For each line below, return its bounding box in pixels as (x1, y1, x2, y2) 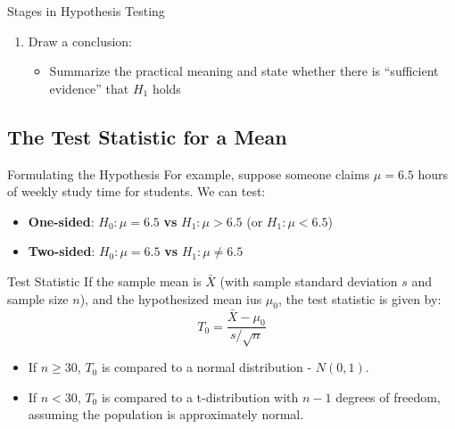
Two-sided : (28, 242, 95, 260)
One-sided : (28, 211, 95, 230)
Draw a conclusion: (28, 31, 132, 50)
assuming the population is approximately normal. (28, 405, 304, 424)
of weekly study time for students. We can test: (7, 182, 266, 201)
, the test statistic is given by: (278, 289, 442, 308)
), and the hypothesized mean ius (79, 289, 262, 308)
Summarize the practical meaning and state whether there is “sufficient (49, 62, 439, 80)
